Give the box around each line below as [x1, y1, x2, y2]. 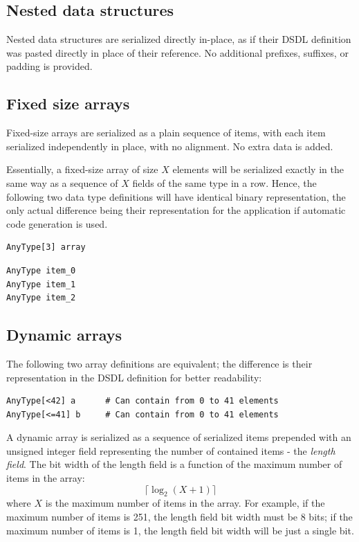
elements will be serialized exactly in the [172, 162, 344, 177]
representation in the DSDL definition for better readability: [6, 370, 262, 384]
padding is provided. [6, 59, 93, 73]
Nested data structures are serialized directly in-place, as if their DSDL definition [6, 32, 351, 46]
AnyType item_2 [6, 293, 76, 303]
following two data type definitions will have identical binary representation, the [6, 189, 346, 204]
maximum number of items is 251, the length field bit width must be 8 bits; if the [6, 509, 353, 524]
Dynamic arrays [6, 324, 122, 345]
